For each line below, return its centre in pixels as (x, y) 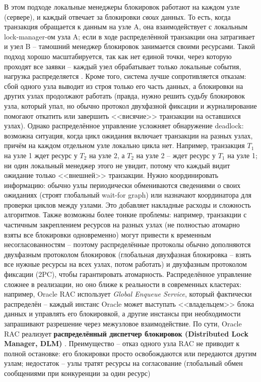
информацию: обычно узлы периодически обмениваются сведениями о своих (122, 185)
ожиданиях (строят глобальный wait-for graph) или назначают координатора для (128, 195)
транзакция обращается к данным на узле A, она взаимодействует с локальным (126, 27)
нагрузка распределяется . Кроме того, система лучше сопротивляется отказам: (125, 76)
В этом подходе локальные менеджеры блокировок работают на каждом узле (122, 7)
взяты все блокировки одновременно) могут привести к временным (108, 234)
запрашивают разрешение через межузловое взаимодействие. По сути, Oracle (123, 323)
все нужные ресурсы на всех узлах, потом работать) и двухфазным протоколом (125, 264)
